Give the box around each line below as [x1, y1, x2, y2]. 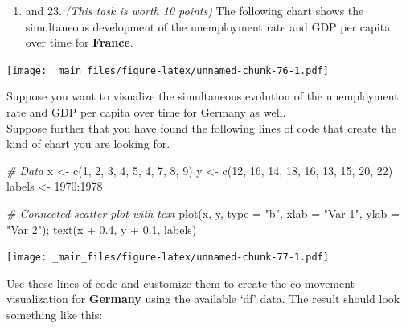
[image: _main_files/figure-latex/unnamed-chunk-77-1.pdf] [6, 252, 329, 264]
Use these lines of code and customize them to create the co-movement [6, 274, 355, 291]
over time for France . [25, 34, 133, 51]
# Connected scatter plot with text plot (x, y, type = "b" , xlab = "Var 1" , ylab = [6, 205, 400, 221]
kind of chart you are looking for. [6, 135, 170, 152]
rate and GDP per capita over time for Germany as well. [6, 104, 286, 121]
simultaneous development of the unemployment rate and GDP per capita [25, 18, 391, 35]
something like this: [6, 306, 103, 323]
